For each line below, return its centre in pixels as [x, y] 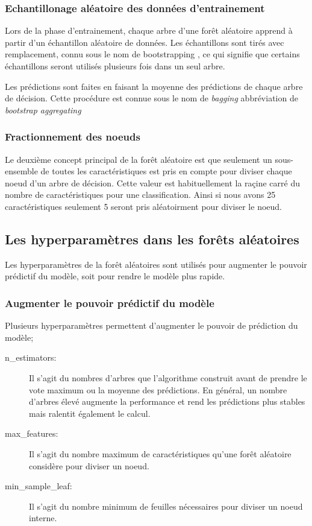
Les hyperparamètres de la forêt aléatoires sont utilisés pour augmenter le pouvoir [156, 264]
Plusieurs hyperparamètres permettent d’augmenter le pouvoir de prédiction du [151, 325]
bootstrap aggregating [43, 109]
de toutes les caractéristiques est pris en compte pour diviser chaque [166, 171]
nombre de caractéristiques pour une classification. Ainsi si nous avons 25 [140, 195]
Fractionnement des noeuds [73, 137]
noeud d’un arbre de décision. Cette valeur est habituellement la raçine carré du [152, 182]
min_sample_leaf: [39, 486]
